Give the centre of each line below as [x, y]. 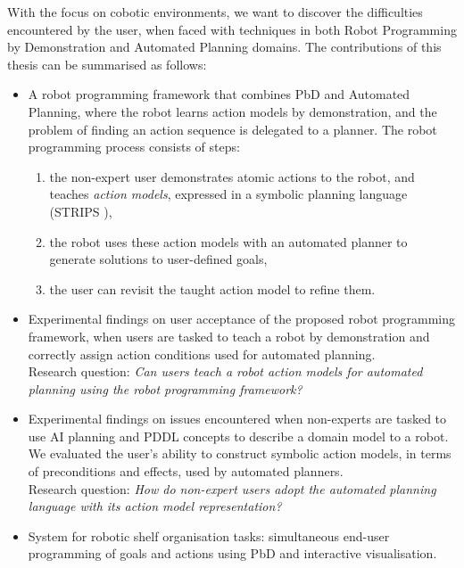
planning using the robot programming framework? [165, 388]
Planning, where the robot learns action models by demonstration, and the [232, 111]
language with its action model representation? [155, 506]
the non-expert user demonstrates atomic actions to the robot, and [232, 176]
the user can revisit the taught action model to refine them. [212, 288]
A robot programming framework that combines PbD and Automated [219, 94]
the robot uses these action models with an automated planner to [228, 241]
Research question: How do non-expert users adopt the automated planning [232, 488]
